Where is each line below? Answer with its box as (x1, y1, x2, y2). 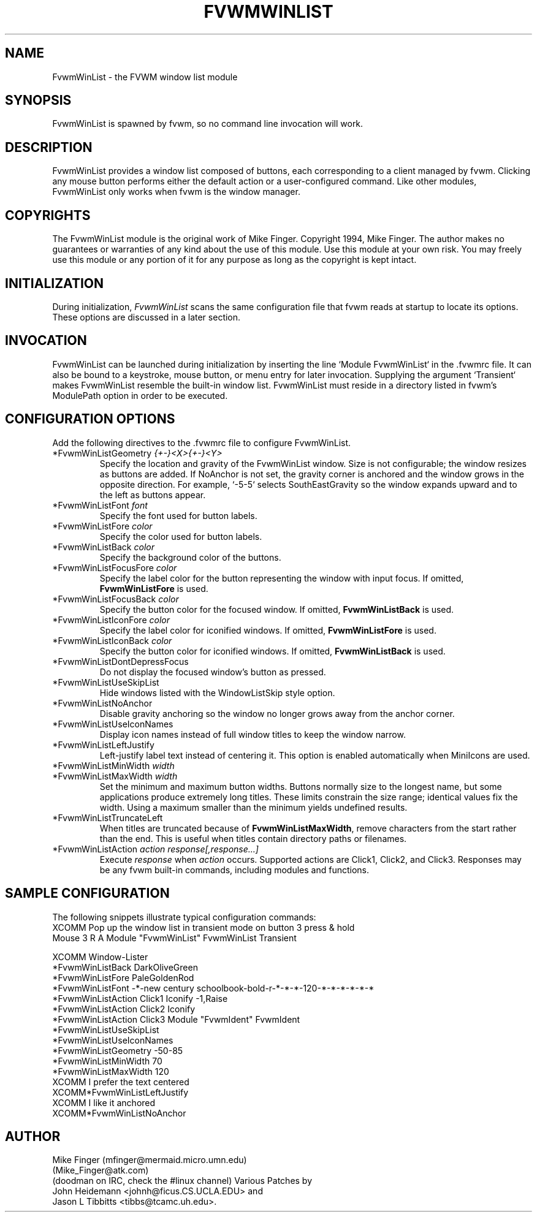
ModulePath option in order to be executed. (52, 390, 228, 401)
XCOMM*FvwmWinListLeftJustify (52, 1086, 189, 1098)
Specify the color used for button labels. (99, 531, 262, 542)
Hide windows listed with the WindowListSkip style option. (99, 687, 335, 698)
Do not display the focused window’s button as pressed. (99, 666, 326, 677)
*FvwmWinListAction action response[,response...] (52, 843, 259, 854)
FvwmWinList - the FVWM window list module (52, 71, 238, 82)
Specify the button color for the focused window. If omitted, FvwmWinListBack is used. (99, 604, 454, 615)
